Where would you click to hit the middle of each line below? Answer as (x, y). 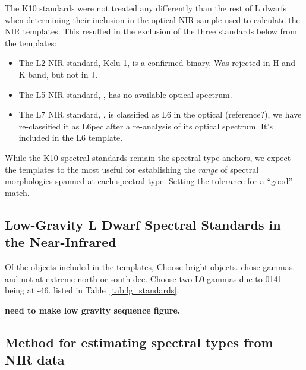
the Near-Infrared (61, 242)
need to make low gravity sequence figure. (93, 310)
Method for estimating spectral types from (139, 342)
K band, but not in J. (58, 74)
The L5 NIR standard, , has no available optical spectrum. (125, 94)
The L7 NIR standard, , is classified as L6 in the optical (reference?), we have (160, 114)
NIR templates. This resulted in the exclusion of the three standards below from (151, 31)
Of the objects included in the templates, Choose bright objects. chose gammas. (150, 266)
